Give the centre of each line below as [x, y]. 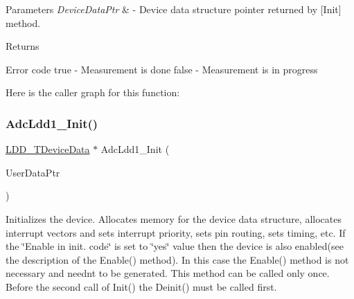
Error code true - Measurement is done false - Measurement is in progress [162, 69]
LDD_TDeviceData [48, 149]
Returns [23, 46]
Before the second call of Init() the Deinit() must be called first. [141, 286]
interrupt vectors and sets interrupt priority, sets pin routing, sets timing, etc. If [176, 232]
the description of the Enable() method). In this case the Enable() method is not [177, 259]
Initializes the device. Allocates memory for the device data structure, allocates [174, 218]
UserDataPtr [33, 172]
